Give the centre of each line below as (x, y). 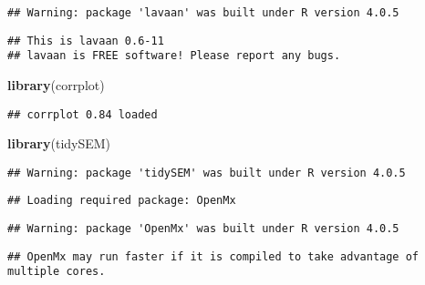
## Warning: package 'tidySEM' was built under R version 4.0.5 (207, 173)
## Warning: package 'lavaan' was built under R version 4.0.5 (203, 13)
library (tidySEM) (59, 143)
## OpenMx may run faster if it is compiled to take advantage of (213, 256)
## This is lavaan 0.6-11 (86, 41)
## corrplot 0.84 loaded (83, 114)
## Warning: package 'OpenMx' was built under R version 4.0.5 (203, 229)
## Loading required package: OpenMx (122, 201)
